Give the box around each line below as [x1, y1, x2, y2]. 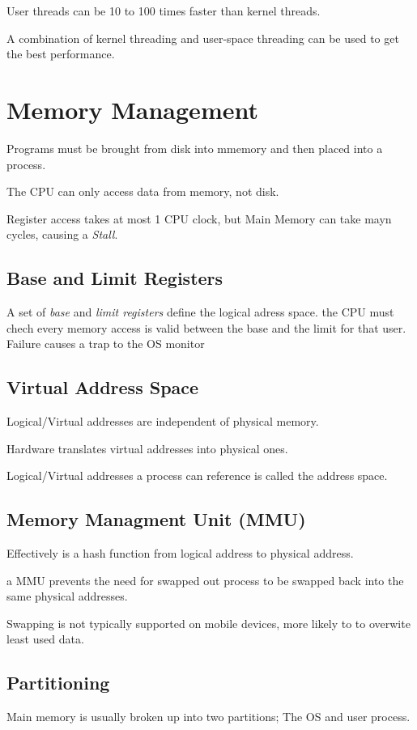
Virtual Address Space [6, 375, 199, 400]
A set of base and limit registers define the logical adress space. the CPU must [6, 303, 394, 320]
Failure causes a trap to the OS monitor [6, 335, 205, 352]
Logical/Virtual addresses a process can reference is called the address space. [6, 467, 388, 484]
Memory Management [6, 92, 258, 125]
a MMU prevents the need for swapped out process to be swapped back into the [6, 571, 404, 588]
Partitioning [6, 670, 110, 695]
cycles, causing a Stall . [6, 226, 118, 243]
